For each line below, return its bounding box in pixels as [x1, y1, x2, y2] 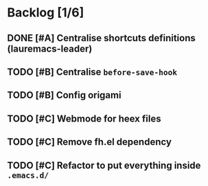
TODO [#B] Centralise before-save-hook [7, 66, 177, 78]
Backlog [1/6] [7, 5, 84, 21]
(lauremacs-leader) [7, 43, 93, 54]
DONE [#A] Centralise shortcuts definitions [7, 32, 196, 44]
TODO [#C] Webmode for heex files [7, 113, 161, 124]
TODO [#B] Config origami [7, 89, 122, 101]
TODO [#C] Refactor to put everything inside [7, 159, 201, 171]
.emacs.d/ [7, 170, 49, 180]
